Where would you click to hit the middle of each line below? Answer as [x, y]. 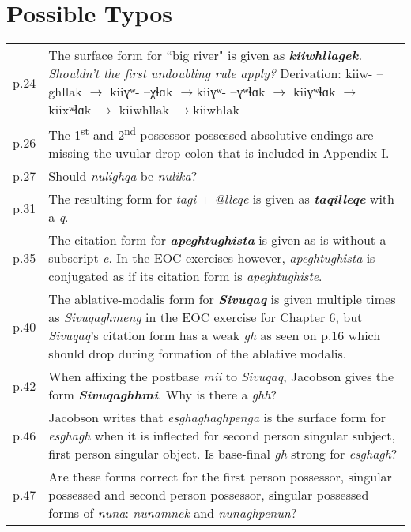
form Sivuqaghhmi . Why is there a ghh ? [163, 395]
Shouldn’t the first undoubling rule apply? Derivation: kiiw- [211, 73]
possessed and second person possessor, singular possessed [209, 495]
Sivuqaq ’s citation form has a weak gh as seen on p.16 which [215, 335]
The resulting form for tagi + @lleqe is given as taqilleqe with [221, 199]
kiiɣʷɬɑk [315, 92]
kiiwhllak [144, 110]
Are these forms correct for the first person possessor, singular [220, 477]
